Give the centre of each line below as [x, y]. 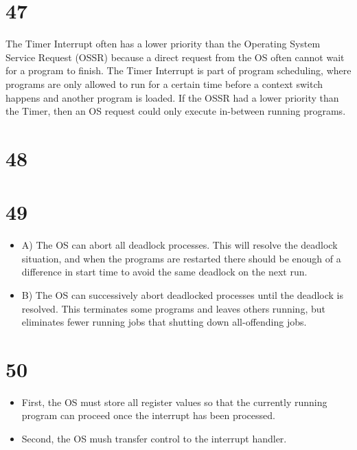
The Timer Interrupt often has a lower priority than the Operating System [163, 44]
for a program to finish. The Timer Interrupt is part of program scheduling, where [178, 70]
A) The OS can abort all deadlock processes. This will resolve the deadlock [180, 245]
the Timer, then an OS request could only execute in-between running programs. [176, 111]
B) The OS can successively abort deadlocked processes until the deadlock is [182, 294]
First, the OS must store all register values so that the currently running [174, 402]
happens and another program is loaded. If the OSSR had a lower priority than [172, 97]
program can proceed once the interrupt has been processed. [148, 415]
